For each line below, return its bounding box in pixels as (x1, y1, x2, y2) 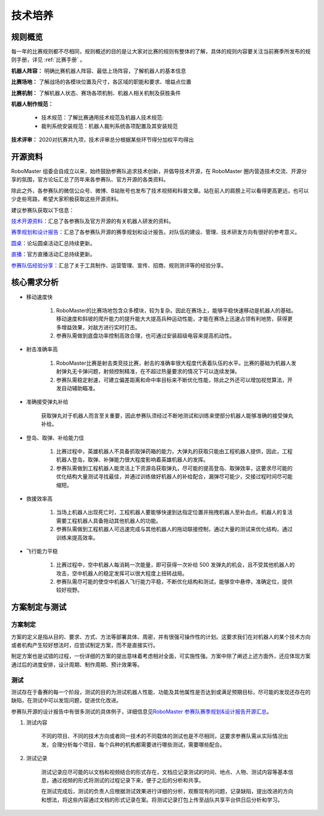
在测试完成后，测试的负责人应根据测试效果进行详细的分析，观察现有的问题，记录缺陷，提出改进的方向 (41, 788, 293, 795)
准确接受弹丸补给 (26, 398, 68, 406)
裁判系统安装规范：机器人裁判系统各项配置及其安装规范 (41, 122, 178, 129)
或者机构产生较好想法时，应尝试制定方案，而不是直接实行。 (11, 642, 158, 648)
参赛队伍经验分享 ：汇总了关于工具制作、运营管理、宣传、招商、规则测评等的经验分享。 (11, 261, 227, 269)
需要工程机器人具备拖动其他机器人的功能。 (56, 517, 161, 524)
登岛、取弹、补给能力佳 (26, 434, 84, 441)
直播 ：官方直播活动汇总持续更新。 (11, 251, 95, 258)
